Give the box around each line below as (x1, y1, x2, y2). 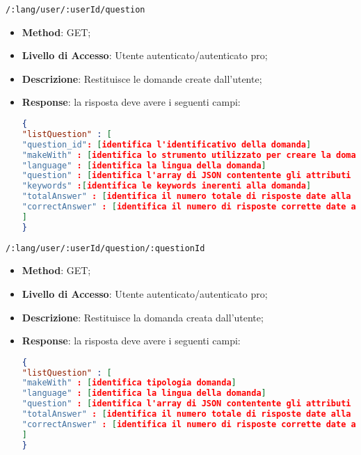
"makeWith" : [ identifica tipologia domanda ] (22, 378, 236, 388)
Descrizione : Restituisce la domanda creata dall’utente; (22, 310, 264, 324)
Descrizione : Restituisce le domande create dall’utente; (22, 71, 262, 86)
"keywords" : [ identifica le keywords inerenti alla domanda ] (22, 181, 312, 191)
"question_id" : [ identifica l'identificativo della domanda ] (22, 139, 312, 150)
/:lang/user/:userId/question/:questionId (6, 243, 205, 253)
